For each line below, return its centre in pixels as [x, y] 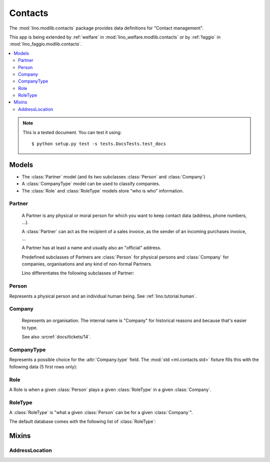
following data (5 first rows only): [43, 366]
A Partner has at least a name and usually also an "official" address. [91, 248]
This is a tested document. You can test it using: [72, 132]
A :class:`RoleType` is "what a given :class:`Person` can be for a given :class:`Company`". [101, 412]
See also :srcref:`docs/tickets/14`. [56, 337]
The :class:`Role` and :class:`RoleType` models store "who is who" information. [103, 190]
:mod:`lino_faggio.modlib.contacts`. [45, 44]
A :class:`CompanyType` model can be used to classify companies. [91, 184]
